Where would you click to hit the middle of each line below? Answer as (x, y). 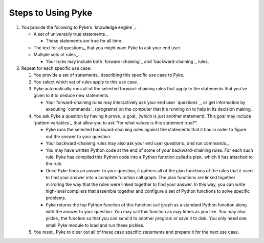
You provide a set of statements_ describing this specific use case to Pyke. (109, 75)
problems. (56, 198)
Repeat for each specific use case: (56, 68)
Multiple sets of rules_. (56, 55)
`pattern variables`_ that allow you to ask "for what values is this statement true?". (116, 123)
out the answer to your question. (78, 136)
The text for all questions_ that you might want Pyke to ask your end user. (108, 48)
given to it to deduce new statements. (71, 96)
